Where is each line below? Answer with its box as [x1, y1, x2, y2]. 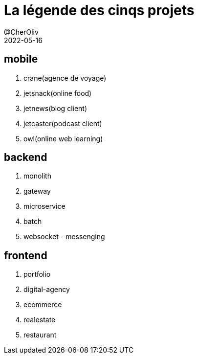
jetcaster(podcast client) [23, 119, 102, 128]
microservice [23, 202, 66, 211]
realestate [23, 315, 56, 324]
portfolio [23, 270, 51, 279]
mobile [4, 53, 38, 66]
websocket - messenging [23, 232, 105, 241]
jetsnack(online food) [23, 89, 92, 97]
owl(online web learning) [23, 134, 103, 143]
